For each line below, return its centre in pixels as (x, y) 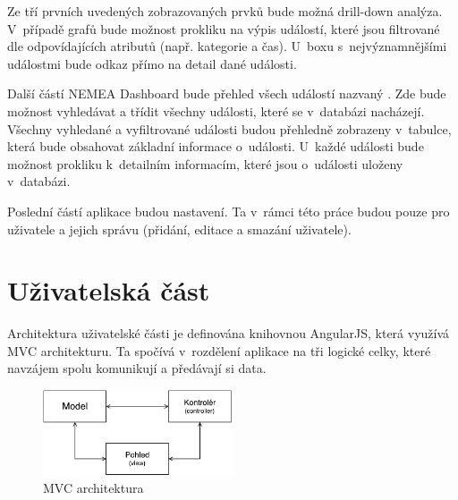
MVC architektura (93, 488)
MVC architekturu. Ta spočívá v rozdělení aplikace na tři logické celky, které (219, 350)
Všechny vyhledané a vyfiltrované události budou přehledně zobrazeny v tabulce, (229, 128)
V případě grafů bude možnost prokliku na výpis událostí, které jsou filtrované (224, 28)
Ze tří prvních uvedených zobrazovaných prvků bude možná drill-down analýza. (225, 11)
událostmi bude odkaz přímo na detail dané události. (152, 63)
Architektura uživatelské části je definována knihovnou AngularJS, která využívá (229, 333)
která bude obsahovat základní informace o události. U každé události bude (216, 146)
